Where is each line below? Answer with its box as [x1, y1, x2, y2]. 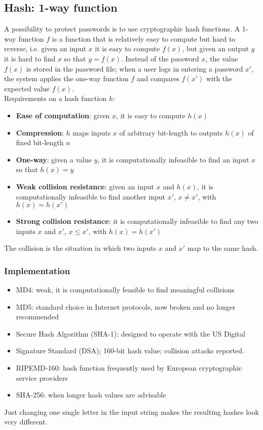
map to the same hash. [187, 243, 258, 253]
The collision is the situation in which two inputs [4, 243, 157, 253]
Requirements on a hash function [4, 93, 107, 104]
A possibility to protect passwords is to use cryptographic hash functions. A [4, 23, 240, 34]
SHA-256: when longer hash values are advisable [16, 389, 166, 400]
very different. [4, 416, 48, 427]
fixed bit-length [16, 137, 64, 148]
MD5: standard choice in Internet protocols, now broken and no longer [16, 301, 236, 312]
